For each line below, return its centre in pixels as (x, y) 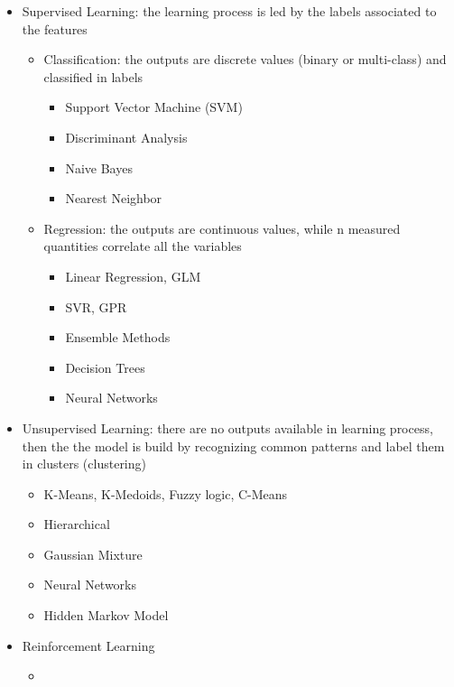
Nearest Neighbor (114, 198)
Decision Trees (105, 367)
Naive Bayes (99, 167)
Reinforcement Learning (88, 645)
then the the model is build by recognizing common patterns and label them (233, 446)
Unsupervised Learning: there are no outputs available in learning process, (227, 427)
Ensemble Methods (118, 337)
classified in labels (93, 76)
